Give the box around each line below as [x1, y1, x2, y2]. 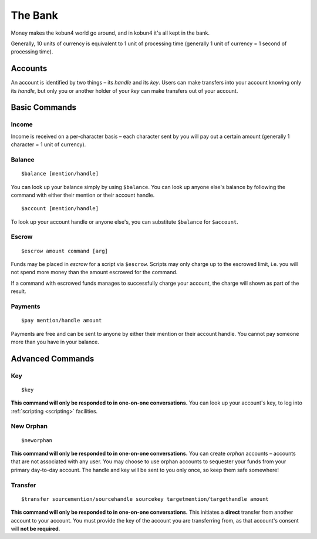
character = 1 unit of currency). [11, 141, 86, 148]
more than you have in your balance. [11, 338, 99, 345]
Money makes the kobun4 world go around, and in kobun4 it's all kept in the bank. [11, 29, 210, 36]
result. [11, 288, 26, 295]
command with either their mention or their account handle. [11, 191, 155, 198]
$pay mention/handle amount [21, 317, 102, 324]
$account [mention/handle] [21, 206, 99, 212]
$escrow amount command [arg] [21, 247, 109, 254]
